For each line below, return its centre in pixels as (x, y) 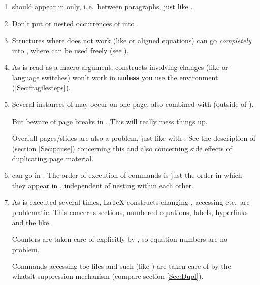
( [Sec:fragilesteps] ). (41, 87)
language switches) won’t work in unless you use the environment (115, 77)
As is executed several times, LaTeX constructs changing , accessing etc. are (131, 202)
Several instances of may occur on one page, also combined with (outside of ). (133, 104)
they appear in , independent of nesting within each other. (103, 185)
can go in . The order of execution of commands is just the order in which (127, 175)
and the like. (31, 222)
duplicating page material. (53, 158)
